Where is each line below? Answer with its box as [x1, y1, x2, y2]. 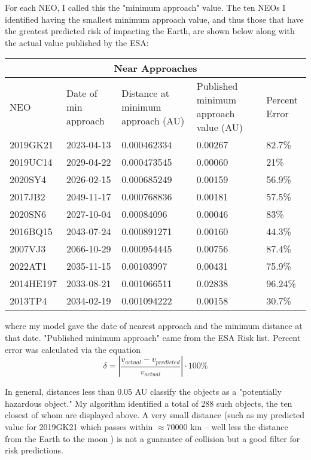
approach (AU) [121, 113, 185, 127]
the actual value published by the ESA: [5, 36, 149, 48]
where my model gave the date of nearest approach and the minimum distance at [5, 319, 303, 332]
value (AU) [196, 120, 243, 135]
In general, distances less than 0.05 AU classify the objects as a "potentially [5, 385, 282, 398]
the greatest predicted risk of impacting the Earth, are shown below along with [5, 25, 295, 37]
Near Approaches [114, 61, 197, 75]
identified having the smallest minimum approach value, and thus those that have [5, 13, 304, 25]
